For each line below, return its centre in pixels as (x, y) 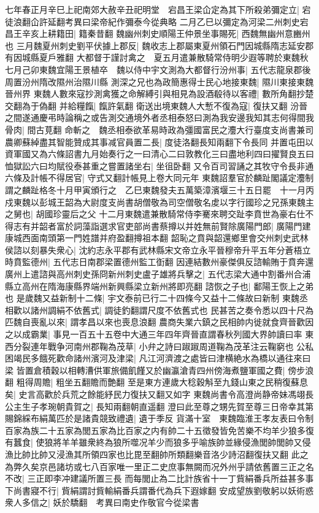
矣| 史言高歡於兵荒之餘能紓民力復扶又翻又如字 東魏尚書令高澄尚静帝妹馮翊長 (159, 394)
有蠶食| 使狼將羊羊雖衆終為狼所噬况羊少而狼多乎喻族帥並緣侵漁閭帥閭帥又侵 (158, 442)
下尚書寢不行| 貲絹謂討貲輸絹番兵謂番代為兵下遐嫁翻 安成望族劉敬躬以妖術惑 (159, 490)
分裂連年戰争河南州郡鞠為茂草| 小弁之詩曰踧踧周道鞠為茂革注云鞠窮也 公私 (163, 346)
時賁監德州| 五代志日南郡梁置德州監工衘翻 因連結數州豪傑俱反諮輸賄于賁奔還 (159, 262)
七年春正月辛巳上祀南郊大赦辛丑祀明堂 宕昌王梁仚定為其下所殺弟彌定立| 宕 (158, 9)
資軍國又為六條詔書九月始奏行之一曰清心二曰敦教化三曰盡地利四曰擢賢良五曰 (159, 154)
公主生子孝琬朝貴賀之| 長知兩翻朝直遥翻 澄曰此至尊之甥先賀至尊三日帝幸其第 (159, 406)
